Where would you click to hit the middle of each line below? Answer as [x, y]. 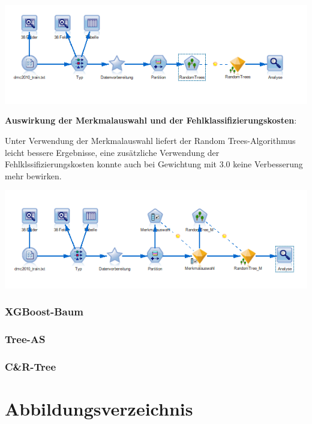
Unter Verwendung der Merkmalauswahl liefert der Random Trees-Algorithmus [150, 140]
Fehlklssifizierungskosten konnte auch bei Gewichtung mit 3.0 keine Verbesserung [154, 164]
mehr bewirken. [33, 175]
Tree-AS [25, 339]
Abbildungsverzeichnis [99, 409]
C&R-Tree [31, 367]
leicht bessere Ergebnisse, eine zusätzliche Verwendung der [112, 152]
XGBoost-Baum [44, 312]
